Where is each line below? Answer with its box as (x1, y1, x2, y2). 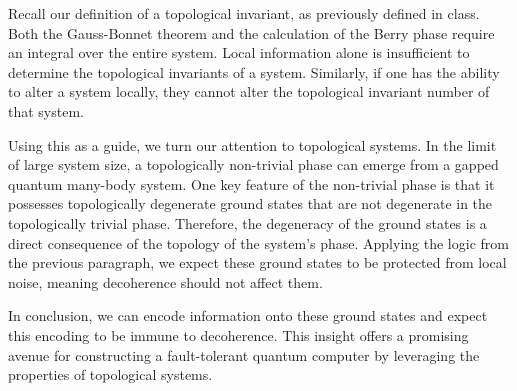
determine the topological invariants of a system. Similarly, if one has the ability (8, 61, 500, 82)
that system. (8, 100, 84, 121)
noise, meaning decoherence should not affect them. (8, 271, 323, 292)
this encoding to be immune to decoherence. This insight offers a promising (8, 324, 469, 345)
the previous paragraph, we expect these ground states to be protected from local (8, 252, 507, 273)
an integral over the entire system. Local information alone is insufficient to (8, 42, 470, 63)
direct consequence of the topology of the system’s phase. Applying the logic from (8, 232, 509, 253)
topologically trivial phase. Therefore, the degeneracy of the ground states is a (8, 212, 487, 233)
